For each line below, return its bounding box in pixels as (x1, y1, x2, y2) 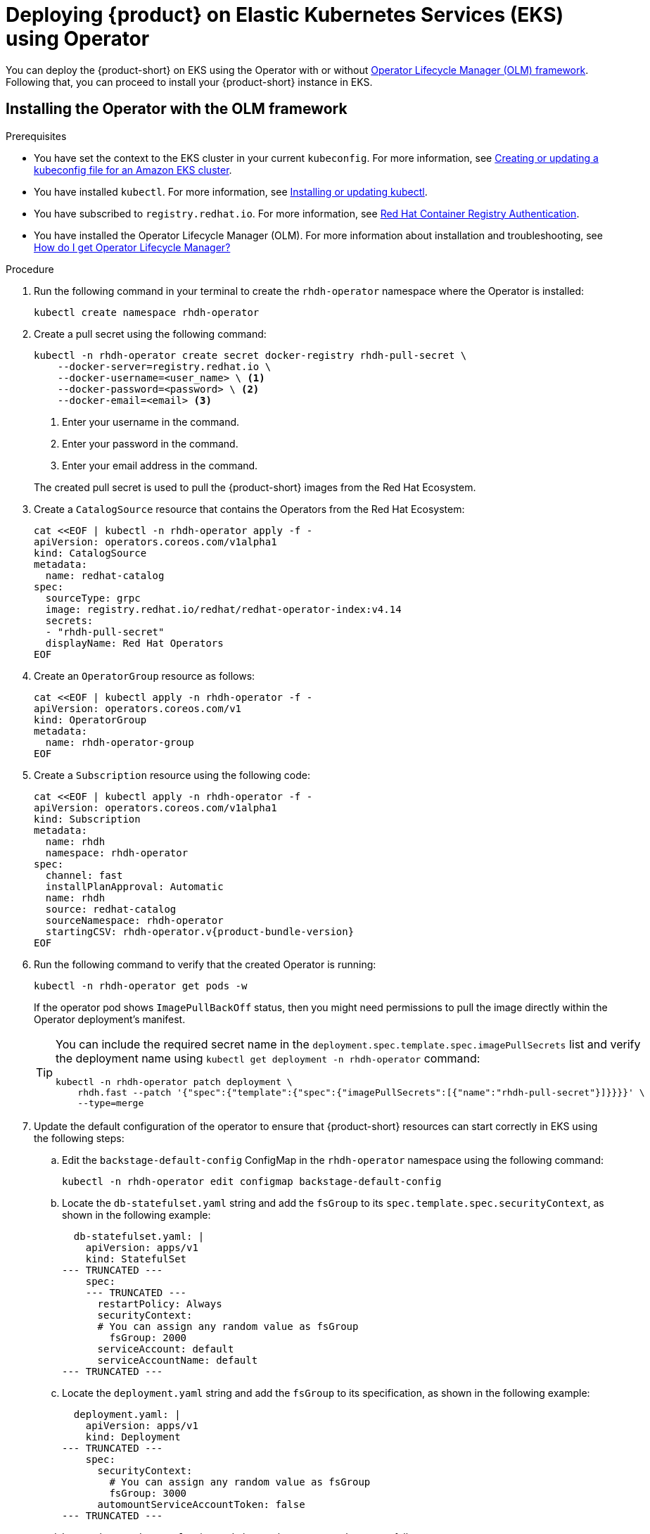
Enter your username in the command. (62, 415, 240, 428)
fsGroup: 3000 (109, 1487, 187, 1499)
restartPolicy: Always (97, 1298, 222, 1310)
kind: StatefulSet (85, 1253, 187, 1264)
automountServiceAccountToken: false (97, 1498, 305, 1510)
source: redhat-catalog (45, 903, 177, 915)
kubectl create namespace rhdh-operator (34, 306, 260, 318)
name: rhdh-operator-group (45, 736, 194, 748)
